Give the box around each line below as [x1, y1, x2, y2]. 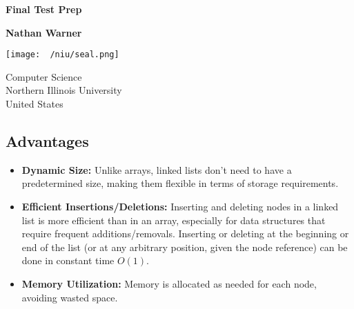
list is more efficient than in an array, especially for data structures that [21, 212, 326, 227]
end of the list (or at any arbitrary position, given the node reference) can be [21, 239, 348, 254]
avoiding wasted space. [21, 290, 118, 304]
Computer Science [6, 69, 82, 83]
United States [6, 97, 63, 111]
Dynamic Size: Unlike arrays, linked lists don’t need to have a [21, 162, 292, 177]
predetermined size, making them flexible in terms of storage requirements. [21, 176, 339, 190]
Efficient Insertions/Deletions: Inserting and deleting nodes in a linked [21, 199, 339, 214]
